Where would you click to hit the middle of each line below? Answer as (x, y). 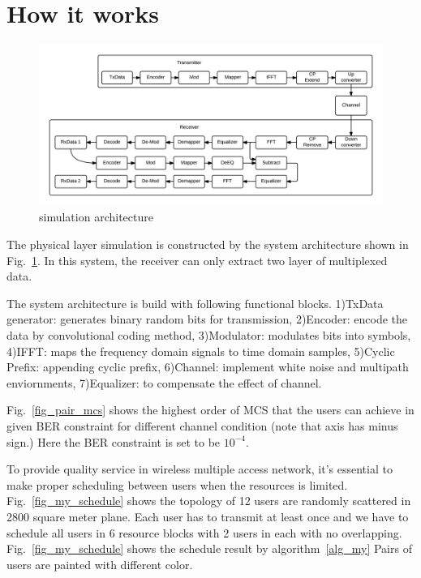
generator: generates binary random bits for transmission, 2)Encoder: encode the (207, 319)
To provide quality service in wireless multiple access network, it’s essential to (200, 469)
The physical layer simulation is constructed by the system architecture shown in (208, 244)
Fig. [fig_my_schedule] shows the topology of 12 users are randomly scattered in (209, 501)
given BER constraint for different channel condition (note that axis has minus (202, 426)
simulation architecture (96, 217)
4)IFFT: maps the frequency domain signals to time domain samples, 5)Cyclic (201, 351)
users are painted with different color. (100, 564)
